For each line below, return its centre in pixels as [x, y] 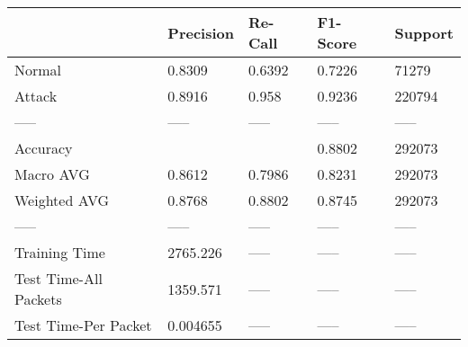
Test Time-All [58, 278]
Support [424, 32]
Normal [38, 70]
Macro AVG [52, 174]
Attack [36, 96]
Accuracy [44, 148]
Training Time [60, 252]
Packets [38, 299]
